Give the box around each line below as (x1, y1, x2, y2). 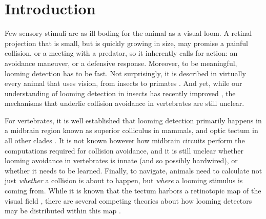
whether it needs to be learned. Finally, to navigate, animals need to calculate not (5, 165, 262, 176)
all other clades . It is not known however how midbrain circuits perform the (5, 135, 245, 146)
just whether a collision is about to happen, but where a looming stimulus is (5, 175, 243, 186)
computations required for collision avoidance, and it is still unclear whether (5, 145, 244, 156)
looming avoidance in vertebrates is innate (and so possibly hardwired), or (5, 155, 238, 166)
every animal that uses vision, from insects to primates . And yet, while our (5, 78, 242, 89)
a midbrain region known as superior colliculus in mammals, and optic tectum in (5, 125, 258, 136)
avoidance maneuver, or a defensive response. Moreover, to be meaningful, (5, 57, 237, 68)
